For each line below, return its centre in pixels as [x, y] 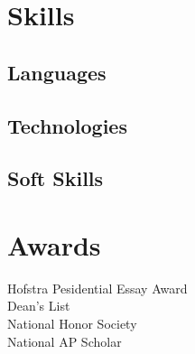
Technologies [67, 125]
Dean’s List [39, 306]
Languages [57, 72]
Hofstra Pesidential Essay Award [97, 288]
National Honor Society [72, 324]
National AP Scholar [65, 341]
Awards [54, 244]
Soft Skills [56, 178]
